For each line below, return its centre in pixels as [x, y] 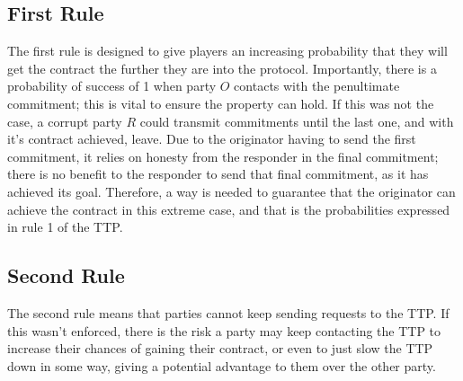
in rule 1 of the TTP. [65, 227]
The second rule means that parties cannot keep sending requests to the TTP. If [228, 312]
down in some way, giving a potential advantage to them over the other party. [222, 365]
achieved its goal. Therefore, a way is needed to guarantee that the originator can [231, 191]
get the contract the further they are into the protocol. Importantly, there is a [222, 68]
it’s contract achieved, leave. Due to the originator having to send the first [212, 139]
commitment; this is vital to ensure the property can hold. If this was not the [221, 103]
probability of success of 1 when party [112, 86]
